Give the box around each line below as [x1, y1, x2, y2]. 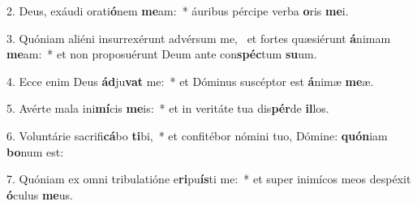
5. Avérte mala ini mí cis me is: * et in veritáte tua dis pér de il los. [6, 100, 329, 117]
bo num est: [6, 143, 64, 160]
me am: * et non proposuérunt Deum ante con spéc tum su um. [6, 45, 317, 62]
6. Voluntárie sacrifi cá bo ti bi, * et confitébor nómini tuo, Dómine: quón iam [6, 127, 388, 144]
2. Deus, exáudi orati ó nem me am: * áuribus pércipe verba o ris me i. [6, 2, 349, 19]
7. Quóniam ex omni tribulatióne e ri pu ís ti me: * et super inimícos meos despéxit [6, 170, 411, 187]
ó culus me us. [6, 186, 73, 203]
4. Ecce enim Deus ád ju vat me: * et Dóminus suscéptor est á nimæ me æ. [6, 72, 374, 89]
